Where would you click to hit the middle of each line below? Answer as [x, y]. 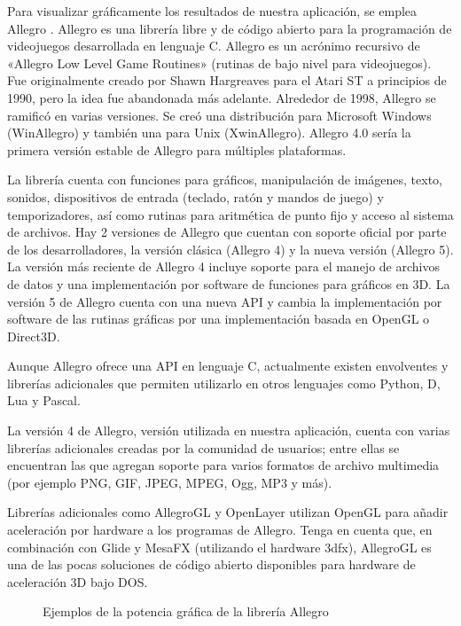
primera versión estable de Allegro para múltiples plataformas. [177, 149]
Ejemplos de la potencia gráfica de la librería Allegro [186, 611]
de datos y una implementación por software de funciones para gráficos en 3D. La [229, 283]
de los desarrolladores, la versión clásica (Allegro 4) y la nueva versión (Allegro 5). [230, 249]
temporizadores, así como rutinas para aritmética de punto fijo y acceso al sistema [230, 214]
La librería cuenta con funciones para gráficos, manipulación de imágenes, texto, [225, 180]
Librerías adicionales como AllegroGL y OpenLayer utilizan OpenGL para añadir [228, 512]
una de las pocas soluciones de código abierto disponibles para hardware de [211, 564]
